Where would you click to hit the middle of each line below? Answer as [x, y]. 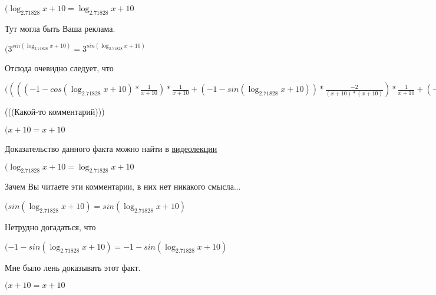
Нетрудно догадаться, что [50, 227]
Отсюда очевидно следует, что [59, 67]
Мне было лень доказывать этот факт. [73, 267]
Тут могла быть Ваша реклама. [60, 28]
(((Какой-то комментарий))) [55, 112]
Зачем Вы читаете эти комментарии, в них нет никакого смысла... [123, 186]
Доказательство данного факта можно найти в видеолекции [111, 149]
